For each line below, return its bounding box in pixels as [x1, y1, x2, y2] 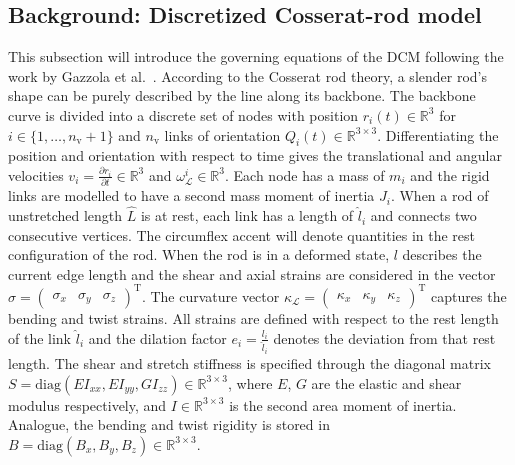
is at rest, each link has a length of [140, 205, 354, 226]
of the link [8, 327, 72, 348]
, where [228, 372, 273, 393]
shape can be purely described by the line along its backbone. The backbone [8, 85, 476, 106]
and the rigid [410, 164, 490, 185]
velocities [8, 164, 64, 185]
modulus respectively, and [8, 394, 167, 415]
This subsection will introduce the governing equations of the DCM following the [8, 46, 504, 67]
